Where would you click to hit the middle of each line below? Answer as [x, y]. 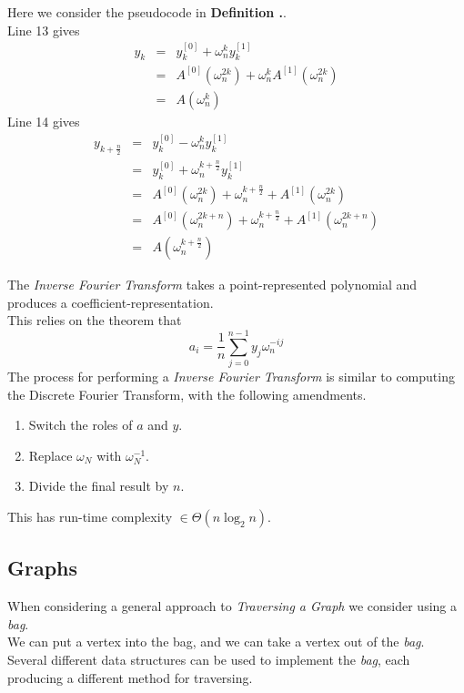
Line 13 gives [44, 30]
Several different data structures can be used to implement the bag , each [209, 660]
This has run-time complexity [90, 517]
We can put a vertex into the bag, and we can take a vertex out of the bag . [216, 642]
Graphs [43, 568]
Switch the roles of [81, 425]
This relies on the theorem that [95, 320]
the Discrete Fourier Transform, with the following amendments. [187, 394]
